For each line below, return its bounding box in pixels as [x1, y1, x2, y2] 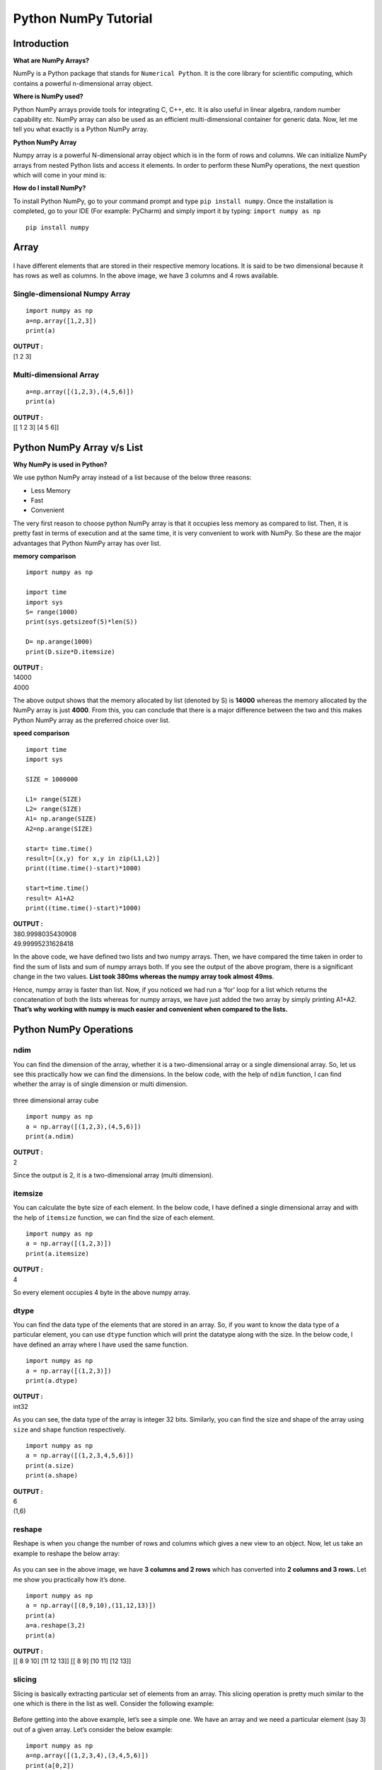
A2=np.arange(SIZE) [25, 825, 93, 833]
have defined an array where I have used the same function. [13, 1340, 189, 1349]
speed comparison [13, 729, 70, 738]
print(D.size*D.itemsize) [25, 648, 116, 656]
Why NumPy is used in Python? [13, 460, 108, 469]
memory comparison [13, 552, 76, 560]
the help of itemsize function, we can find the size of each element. [13, 1213, 215, 1221]
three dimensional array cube [13, 1096, 99, 1104]
